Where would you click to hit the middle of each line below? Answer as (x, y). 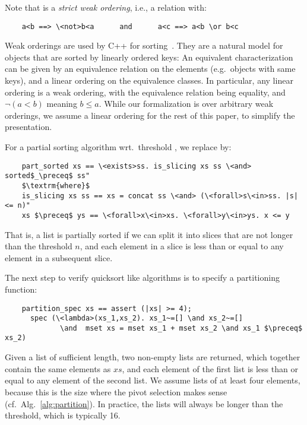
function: (21, 289)
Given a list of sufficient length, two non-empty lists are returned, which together (153, 357)
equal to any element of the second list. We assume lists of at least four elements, (153, 380)
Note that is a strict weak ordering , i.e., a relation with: (106, 7)
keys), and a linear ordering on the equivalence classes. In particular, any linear (149, 80)
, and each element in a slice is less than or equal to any (182, 246)
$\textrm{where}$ (56, 185)
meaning (62, 104)
